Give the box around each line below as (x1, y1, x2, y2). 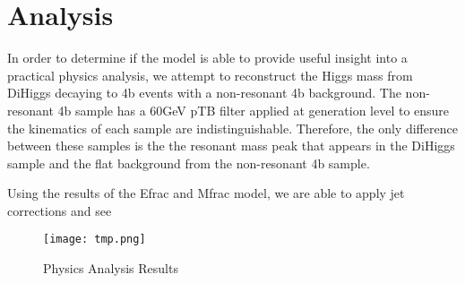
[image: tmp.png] (43, 233, 146, 246)
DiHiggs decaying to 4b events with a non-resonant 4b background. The (7, 83, 401, 102)
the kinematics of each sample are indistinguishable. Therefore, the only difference (7, 118, 458, 137)
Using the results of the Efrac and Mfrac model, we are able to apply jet (7, 184, 405, 202)
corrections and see (7, 201, 112, 219)
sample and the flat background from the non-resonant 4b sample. (7, 153, 370, 172)
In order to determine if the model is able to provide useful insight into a (7, 48, 408, 67)
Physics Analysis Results (43, 259, 178, 278)
